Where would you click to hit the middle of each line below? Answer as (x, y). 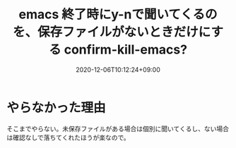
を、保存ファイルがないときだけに (112, 32)
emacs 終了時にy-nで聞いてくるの (118, 14)
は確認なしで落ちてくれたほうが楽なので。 (68, 137)
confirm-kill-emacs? (126, 50)
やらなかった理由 (57, 107)
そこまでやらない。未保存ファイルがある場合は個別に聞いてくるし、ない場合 (118, 128)
